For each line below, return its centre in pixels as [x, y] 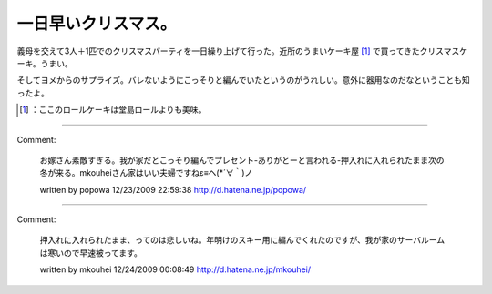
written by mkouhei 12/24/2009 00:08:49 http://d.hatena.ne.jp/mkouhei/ [175, 269]
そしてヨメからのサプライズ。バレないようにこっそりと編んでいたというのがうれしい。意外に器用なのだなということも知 [243, 80]
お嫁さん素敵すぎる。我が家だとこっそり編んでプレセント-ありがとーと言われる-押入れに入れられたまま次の [242, 160]
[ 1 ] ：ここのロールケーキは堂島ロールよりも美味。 [113, 110]
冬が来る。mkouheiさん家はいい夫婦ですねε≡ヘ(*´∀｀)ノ [146, 173]
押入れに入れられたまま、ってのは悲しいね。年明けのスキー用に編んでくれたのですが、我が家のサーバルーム [242, 240]
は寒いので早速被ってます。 [91, 253]
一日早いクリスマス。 [97, 24]
